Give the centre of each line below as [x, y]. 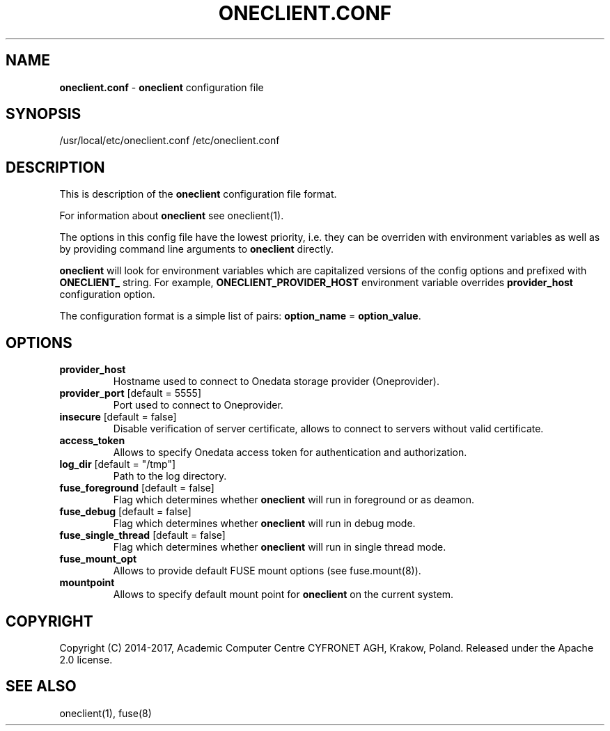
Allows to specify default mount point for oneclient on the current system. [283, 595]
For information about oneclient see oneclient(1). [172, 216]
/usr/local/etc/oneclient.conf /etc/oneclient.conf [170, 141]
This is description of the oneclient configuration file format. [198, 194]
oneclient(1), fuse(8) [105, 713]
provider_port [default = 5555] [130, 393]
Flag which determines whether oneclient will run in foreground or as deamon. [294, 500]
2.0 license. [86, 659]
